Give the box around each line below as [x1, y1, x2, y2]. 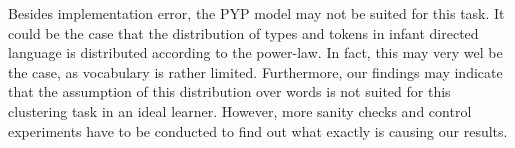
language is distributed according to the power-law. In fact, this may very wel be [8, 42, 503, 63]
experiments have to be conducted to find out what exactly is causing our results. [8, 120, 508, 141]
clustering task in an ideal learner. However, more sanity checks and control [8, 100, 472, 121]
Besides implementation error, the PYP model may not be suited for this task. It [8, 3, 505, 23]
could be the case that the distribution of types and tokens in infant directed [8, 22, 479, 43]
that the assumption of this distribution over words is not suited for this [8, 81, 451, 102]
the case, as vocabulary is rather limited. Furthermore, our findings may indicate [8, 61, 503, 82]
